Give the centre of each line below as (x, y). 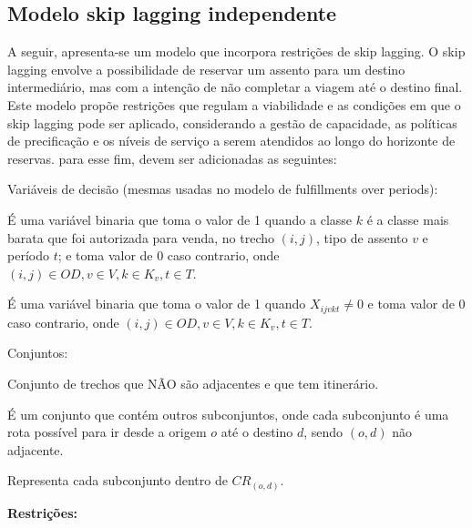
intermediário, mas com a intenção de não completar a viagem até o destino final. (235, 87)
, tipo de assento (362, 237)
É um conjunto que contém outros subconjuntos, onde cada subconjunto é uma (228, 414)
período (28, 255)
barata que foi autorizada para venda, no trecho (141, 237)
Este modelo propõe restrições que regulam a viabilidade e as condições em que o (234, 104)
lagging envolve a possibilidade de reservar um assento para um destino (206, 69)
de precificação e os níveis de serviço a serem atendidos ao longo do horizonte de (231, 141)
